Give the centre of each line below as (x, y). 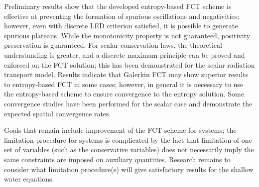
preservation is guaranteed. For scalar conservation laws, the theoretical (113, 45)
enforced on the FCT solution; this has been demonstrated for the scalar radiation (129, 64)
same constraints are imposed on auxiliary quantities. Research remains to (117, 159)
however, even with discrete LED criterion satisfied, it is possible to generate (121, 26)
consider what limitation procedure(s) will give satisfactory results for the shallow (129, 169)
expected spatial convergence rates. (58, 113)
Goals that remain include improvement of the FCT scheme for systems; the (120, 130)
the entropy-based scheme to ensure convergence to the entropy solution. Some (124, 94)
